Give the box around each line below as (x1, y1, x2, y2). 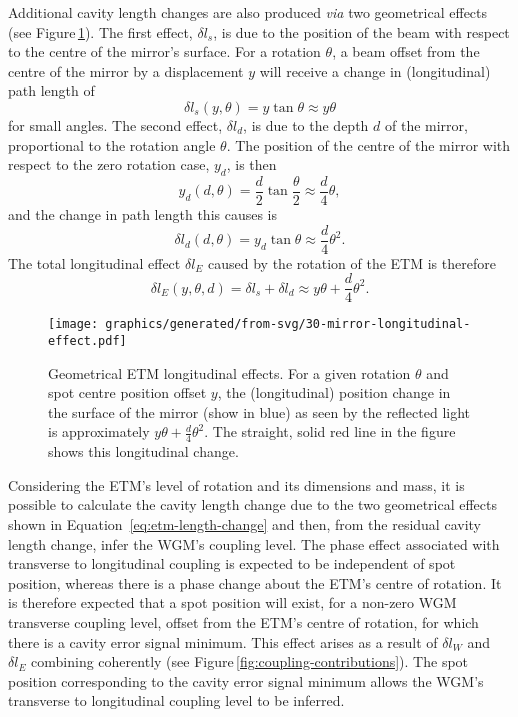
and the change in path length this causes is (8, 204, 278, 225)
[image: (48, 317, 99, 332)
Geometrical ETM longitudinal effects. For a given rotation (48, 362, 411, 383)
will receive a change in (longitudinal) (259, 60, 491, 81)
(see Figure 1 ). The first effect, (8, 21, 193, 42)
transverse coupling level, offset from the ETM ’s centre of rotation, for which (8, 612, 479, 632)
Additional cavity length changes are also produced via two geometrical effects (8, 2, 488, 22)
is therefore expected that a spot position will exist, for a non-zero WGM (8, 592, 457, 613)
